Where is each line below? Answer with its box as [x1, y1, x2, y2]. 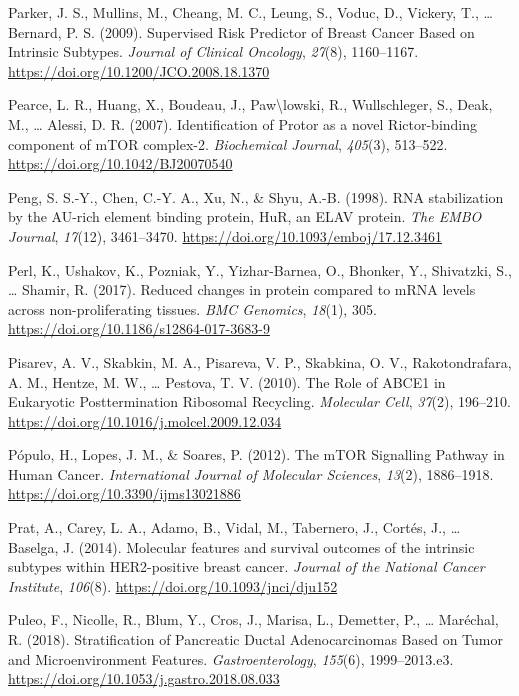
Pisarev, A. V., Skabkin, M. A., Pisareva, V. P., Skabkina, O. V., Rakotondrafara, [8, 351, 512, 372]
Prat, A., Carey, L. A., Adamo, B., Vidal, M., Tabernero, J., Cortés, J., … [8, 517, 461, 538]
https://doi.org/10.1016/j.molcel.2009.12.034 [8, 410, 282, 431]
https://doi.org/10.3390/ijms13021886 [8, 483, 241, 504]
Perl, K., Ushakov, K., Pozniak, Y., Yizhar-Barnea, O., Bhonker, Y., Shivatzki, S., [8, 259, 512, 280]
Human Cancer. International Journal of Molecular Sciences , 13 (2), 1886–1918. [8, 463, 494, 484]
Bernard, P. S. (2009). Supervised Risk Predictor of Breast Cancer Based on [8, 21, 475, 42]
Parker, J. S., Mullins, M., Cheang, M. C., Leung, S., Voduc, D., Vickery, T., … [8, 2, 493, 22]
